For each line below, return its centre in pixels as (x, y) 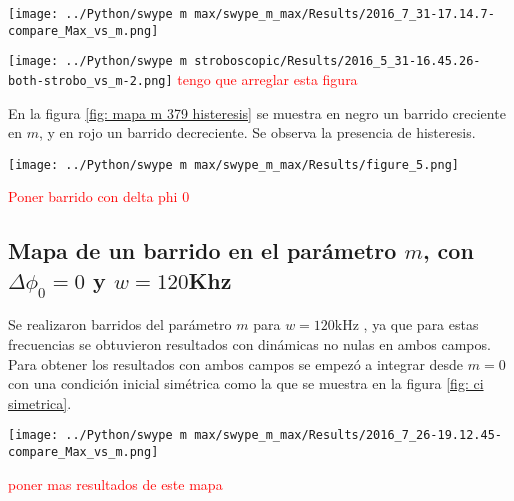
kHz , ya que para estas (406, 324)
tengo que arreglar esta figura (267, 78)
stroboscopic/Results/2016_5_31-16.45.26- (337, 61)
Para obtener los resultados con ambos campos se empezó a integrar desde (236, 363)
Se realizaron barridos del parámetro (120, 324)
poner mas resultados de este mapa (115, 483)
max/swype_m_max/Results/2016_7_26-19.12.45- (348, 435)
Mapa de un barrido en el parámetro (202, 250)
